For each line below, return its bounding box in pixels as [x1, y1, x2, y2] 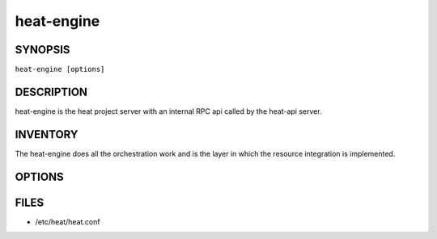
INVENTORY [15, 128, 78, 141]
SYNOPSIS [15, 43, 70, 57]
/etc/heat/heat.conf [35, 216, 100, 226]
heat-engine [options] [15, 65, 105, 74]
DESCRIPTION [15, 85, 88, 99]
